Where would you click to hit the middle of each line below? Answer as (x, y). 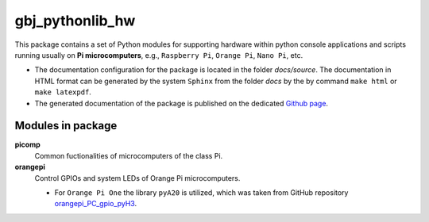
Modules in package (66, 126)
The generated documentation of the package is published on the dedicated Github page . (182, 103)
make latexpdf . (63, 92)
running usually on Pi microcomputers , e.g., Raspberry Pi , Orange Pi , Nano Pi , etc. (159, 55)
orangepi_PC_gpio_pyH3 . (96, 204)
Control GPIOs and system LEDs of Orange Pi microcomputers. (137, 178)
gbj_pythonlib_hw (75, 21)
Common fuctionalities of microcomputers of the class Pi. (129, 155)
